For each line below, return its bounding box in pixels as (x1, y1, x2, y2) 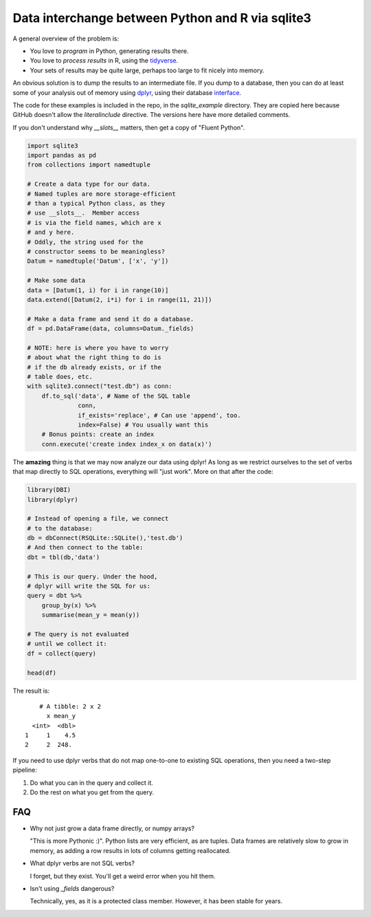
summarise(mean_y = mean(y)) (41, 611, 140, 619)
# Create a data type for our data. (27, 180, 151, 188)
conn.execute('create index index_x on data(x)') (41, 440, 212, 448)
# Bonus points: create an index (41, 431, 155, 438)
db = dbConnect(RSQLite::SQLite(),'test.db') (27, 534, 183, 542)
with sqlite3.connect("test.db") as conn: (27, 382, 172, 390)
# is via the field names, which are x (27, 219, 161, 226)
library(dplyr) (27, 495, 78, 504)
